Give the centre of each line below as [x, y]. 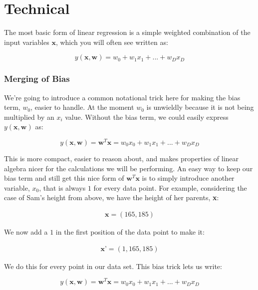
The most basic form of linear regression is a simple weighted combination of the [127, 32]
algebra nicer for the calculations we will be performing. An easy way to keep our [129, 168]
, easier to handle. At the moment [82, 107]
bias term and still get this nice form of [64, 178]
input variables [27, 42]
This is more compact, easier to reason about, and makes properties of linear [122, 158]
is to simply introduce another [188, 178]
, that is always [62, 187]
